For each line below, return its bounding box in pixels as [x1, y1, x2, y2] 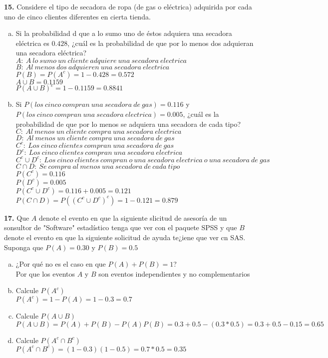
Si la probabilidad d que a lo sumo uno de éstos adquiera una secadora [15, 28, 232, 38]
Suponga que [4, 242, 43, 252]
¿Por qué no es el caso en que [15, 259, 106, 269]
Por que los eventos [15, 268, 75, 279]
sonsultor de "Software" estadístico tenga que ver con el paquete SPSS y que [4, 222, 237, 233]
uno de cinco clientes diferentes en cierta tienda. [4, 11, 151, 21]
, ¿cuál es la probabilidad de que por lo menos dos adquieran [67, 37, 254, 48]
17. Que [4, 212, 29, 223]
